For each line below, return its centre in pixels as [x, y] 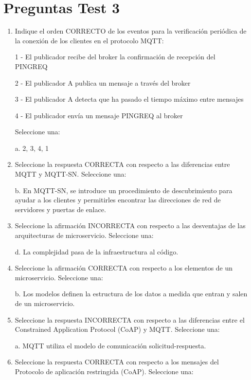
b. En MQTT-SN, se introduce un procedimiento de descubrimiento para [124, 190]
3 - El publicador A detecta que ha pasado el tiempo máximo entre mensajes [129, 99]
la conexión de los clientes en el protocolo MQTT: [89, 40]
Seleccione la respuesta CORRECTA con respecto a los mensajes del [117, 362]
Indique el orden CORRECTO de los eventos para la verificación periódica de [131, 31]
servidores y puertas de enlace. [60, 209]
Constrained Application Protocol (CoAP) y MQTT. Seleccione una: [117, 329]
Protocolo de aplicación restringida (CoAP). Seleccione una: [104, 371]
